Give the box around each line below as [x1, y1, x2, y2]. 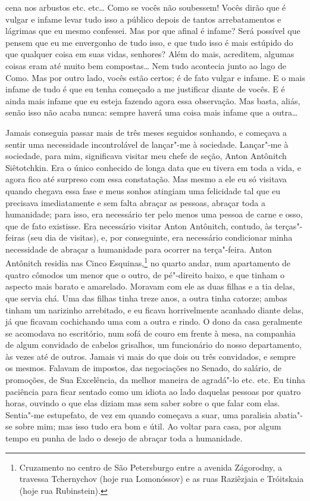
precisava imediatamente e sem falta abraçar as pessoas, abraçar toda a [5, 196, 265, 209]
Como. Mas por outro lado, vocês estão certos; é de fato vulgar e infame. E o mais [5, 71, 305, 83]
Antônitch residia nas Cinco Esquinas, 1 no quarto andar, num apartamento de [5, 255, 291, 269]
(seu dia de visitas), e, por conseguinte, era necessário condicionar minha [27, 231, 293, 244]
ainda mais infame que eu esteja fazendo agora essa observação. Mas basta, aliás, [5, 94, 300, 107]
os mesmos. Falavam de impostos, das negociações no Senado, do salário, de [5, 362, 281, 374]
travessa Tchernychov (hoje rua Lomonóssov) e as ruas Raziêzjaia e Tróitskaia [19, 472, 304, 485]
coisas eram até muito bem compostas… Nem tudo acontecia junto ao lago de [5, 59, 287, 71]
